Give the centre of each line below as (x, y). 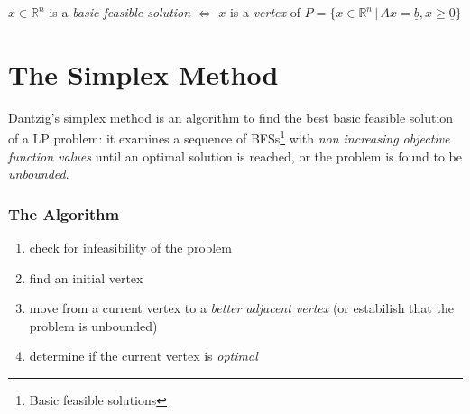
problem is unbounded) (93, 325)
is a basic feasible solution (120, 12)
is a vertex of (265, 12)
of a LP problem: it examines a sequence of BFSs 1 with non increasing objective (229, 137)
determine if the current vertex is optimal (143, 356)
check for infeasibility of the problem (130, 247)
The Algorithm (64, 213)
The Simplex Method (143, 74)
